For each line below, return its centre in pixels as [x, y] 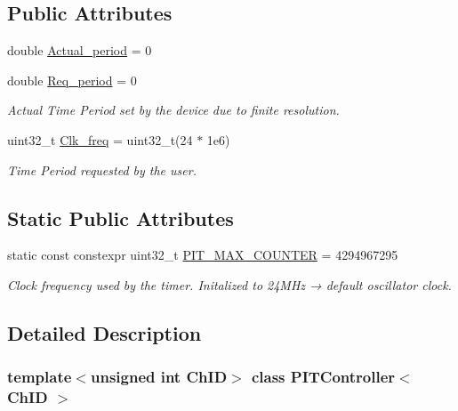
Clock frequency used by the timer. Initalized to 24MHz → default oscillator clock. [229, 284]
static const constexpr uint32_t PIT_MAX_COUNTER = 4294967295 [203, 255]
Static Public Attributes [121, 218]
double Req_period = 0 [72, 80]
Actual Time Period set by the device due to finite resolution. [173, 110]
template [40, 377]
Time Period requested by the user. [102, 169]
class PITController [323, 377]
